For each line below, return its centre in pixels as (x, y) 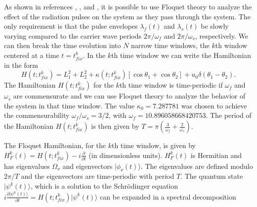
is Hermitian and (216, 155)
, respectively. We (221, 35)
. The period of (229, 115)
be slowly (215, 26)
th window (231, 45)
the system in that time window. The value (69, 105)
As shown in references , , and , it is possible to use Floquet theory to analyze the (128, 6)
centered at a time (32, 55)
